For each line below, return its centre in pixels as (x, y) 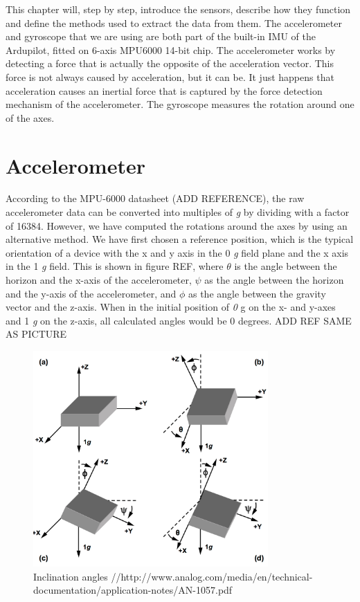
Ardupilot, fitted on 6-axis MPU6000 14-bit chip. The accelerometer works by (171, 49)
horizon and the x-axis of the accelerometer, (99, 280)
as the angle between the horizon (274, 280)
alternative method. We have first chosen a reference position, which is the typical (180, 239)
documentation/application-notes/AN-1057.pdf (133, 590)
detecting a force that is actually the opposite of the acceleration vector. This (170, 63)
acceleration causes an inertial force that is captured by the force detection (164, 90)
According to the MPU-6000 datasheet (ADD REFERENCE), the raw (155, 198)
